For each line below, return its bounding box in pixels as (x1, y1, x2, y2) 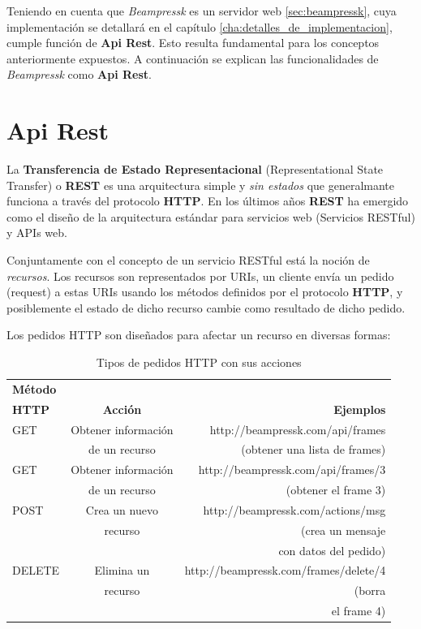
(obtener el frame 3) (286, 481, 386, 498)
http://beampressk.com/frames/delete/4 (184, 562, 386, 579)
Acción (102, 400, 142, 417)
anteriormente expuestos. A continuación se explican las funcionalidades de (6, 50, 379, 67)
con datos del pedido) (278, 541, 386, 558)
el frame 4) (331, 602, 386, 619)
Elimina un (94, 562, 150, 579)
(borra (354, 582, 386, 599)
